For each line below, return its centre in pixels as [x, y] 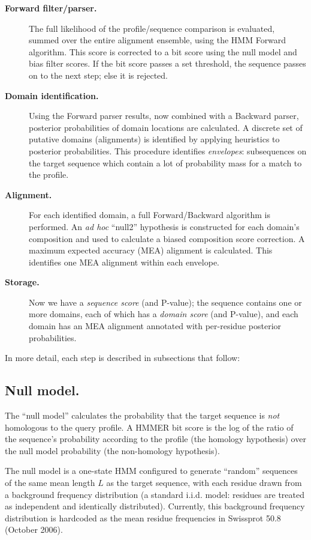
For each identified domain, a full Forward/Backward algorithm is [150, 215]
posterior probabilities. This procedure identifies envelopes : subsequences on [168, 150]
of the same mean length [50, 483]
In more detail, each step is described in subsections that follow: [123, 358]
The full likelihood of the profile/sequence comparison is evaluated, [152, 28]
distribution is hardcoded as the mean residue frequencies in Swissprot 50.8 [143, 517]
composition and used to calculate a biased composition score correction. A [167, 238]
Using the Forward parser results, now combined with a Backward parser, [164, 116]
